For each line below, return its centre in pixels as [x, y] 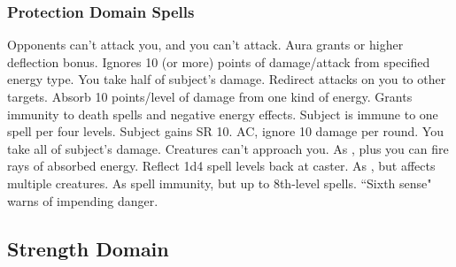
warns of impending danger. [83, 200]
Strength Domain [88, 248]
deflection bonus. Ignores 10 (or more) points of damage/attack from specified [219, 61]
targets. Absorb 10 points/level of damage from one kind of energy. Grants [210, 96]
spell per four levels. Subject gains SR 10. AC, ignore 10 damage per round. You [225, 131]
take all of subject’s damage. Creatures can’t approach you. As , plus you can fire [228, 148]
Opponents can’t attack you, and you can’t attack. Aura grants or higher [205, 45]
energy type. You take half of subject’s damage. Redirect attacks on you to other [227, 79]
